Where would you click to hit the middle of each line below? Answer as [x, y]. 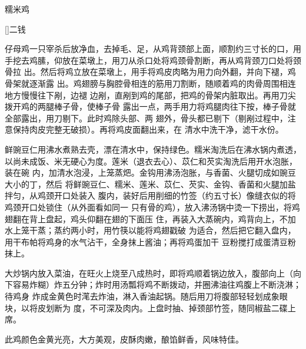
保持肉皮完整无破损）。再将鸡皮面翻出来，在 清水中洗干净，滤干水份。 [148, 129]
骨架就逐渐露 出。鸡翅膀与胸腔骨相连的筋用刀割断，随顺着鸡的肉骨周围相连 [150, 83]
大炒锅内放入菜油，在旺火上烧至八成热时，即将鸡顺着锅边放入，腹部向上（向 [153, 273]
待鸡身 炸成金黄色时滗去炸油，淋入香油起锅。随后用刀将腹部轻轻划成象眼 [146, 296]
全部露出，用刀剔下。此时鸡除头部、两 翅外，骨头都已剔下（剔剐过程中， [146, 118]
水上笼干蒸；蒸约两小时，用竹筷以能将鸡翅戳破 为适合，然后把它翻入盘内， [150, 230]
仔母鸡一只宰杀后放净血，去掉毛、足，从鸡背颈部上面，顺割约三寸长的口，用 [153, 49]
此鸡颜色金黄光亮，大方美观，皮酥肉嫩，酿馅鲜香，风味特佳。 [124, 339]
